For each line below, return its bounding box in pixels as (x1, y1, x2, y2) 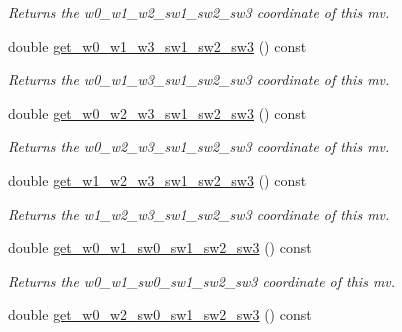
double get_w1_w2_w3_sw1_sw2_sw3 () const (8, 169, 307, 190)
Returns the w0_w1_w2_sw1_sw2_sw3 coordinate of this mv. (8, 2, 390, 22)
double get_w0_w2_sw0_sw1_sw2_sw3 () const (8, 304, 312, 325)
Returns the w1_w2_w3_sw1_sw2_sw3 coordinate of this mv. (8, 203, 390, 224)
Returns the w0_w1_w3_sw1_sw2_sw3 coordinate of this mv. (8, 69, 390, 90)
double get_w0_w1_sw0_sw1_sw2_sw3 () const (8, 237, 312, 258)
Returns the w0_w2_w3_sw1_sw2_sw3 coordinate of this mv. (8, 136, 390, 157)
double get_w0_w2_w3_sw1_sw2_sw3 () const (8, 102, 307, 123)
